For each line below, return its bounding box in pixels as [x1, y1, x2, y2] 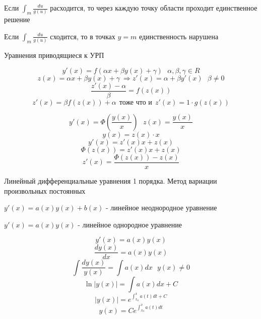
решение [4, 14, 30, 25]
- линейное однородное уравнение [78, 219, 182, 229]
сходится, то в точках [50, 31, 115, 41]
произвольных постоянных [4, 185, 86, 196]
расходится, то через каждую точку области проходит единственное [50, 3, 257, 13]
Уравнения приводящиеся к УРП [4, 50, 104, 60]
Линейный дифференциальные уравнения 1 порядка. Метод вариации [4, 175, 217, 186]
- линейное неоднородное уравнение [105, 202, 217, 213]
